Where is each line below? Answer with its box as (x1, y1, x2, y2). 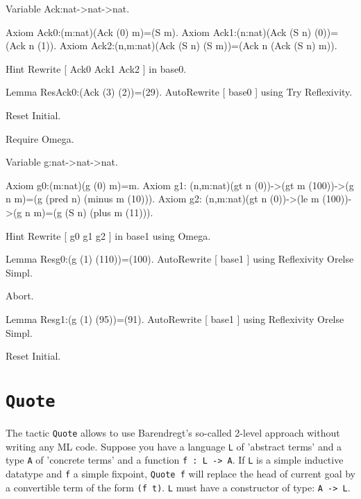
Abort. (6, 288, 34, 303)
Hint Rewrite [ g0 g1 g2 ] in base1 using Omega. (6, 228, 211, 243)
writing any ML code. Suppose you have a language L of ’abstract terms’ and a (6, 439, 342, 453)
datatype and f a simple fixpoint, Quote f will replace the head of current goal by (6, 466, 355, 480)
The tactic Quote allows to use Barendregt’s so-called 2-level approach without (6, 425, 340, 439)
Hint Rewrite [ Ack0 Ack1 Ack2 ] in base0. (6, 61, 187, 76)
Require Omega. (6, 131, 74, 146)
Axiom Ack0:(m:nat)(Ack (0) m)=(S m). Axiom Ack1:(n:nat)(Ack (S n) (6, 24, 312, 39)
